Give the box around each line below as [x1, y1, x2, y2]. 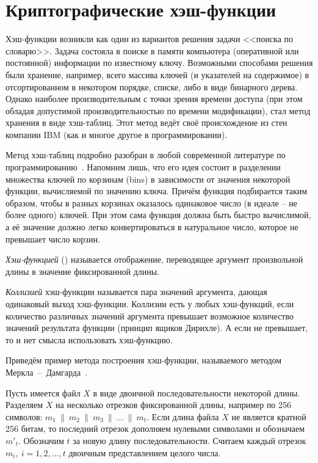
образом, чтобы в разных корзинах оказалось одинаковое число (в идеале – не [5, 196, 297, 209]
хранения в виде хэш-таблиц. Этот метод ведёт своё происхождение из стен [5, 116, 287, 129]
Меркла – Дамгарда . [5, 365, 88, 378]
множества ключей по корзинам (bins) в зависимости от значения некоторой [5, 172, 291, 185]
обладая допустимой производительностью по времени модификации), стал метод [5, 104, 311, 117]
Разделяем [5, 398, 43, 411]
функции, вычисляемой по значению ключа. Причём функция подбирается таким [5, 184, 308, 197]
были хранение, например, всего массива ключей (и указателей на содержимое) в [5, 68, 309, 81]
